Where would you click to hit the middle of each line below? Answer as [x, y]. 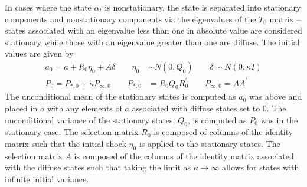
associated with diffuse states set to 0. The [209, 108]
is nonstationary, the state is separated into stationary [203, 7]
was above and [276, 96]
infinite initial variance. [47, 178]
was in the [279, 119]
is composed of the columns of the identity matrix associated [184, 155]
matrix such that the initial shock [66, 143]
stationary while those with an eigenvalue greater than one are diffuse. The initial [152, 42]
